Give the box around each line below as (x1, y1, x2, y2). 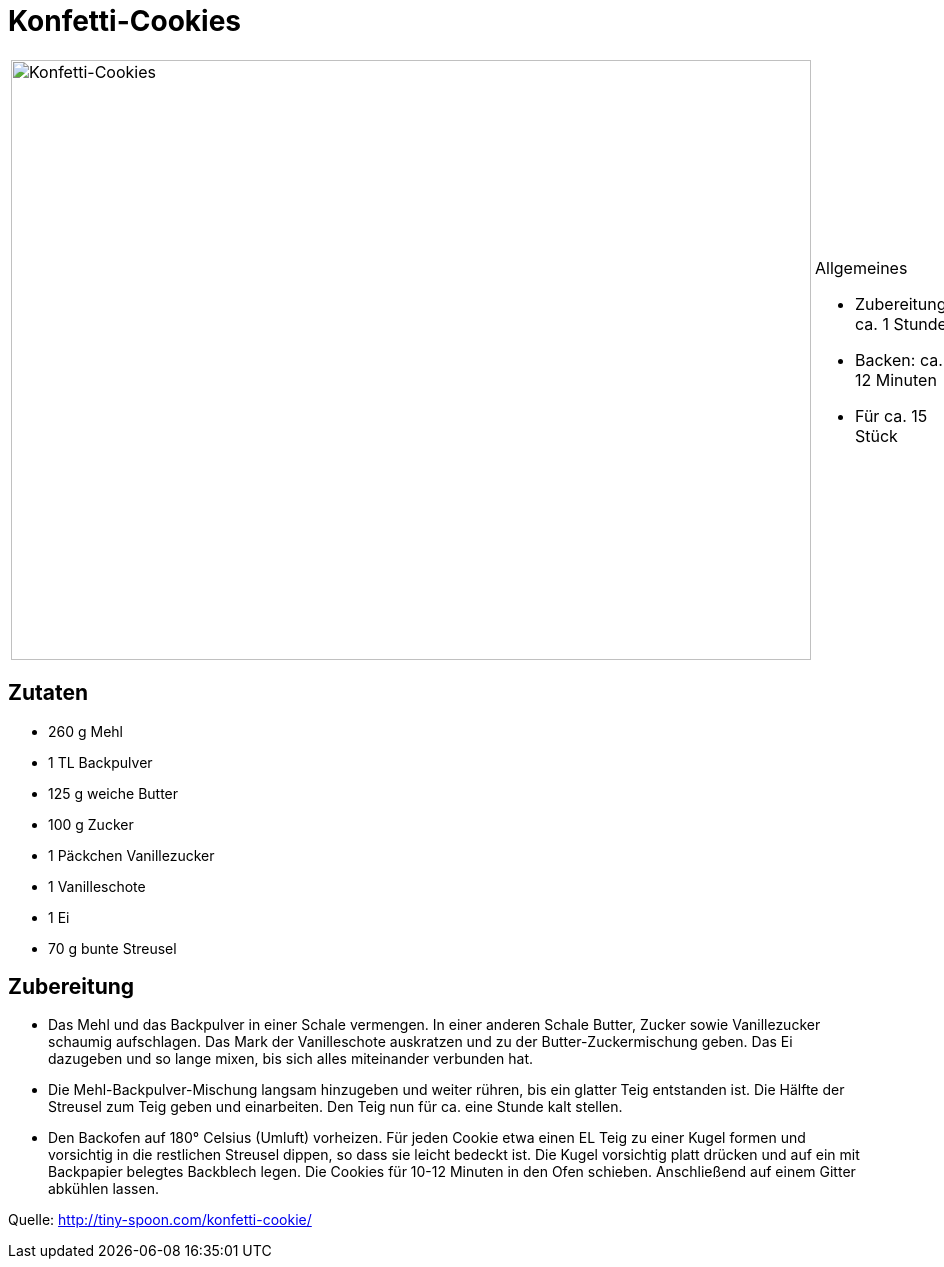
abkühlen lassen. (48, 1180, 159, 1198)
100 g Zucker (48, 815, 134, 833)
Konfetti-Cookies (8, 4, 241, 38)
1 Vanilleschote (48, 877, 146, 895)
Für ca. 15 (855, 405, 928, 426)
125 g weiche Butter (48, 784, 179, 802)
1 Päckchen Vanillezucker (48, 846, 215, 864)
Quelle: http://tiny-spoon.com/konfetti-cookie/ (8, 1211, 312, 1229)
